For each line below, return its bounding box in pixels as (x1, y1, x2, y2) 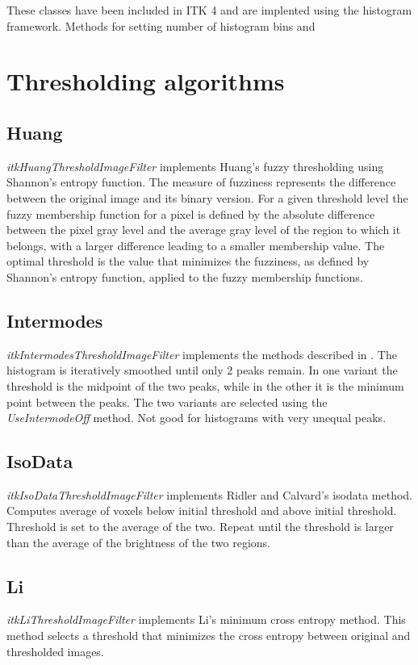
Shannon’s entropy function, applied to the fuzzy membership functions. (6, 268, 363, 285)
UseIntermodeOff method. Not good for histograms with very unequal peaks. (6, 409, 387, 426)
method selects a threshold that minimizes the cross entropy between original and (6, 627, 411, 644)
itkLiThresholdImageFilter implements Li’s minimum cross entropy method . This (6, 611, 406, 628)
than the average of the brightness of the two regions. (6, 533, 270, 550)
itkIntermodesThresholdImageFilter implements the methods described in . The (6, 345, 397, 362)
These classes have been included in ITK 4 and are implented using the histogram (6, 2, 412, 18)
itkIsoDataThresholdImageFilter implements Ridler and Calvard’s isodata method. (6, 486, 412, 503)
